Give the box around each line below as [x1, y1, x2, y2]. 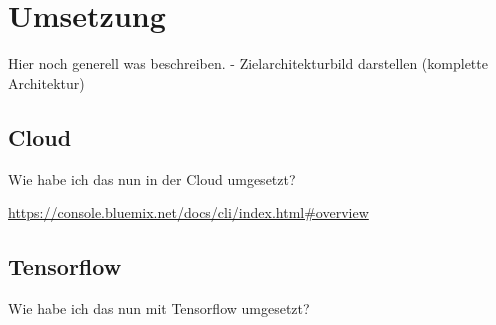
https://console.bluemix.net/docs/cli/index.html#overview [8, 202, 369, 223]
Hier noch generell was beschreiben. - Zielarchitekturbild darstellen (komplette [8, 53, 488, 74]
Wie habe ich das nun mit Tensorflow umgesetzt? [8, 297, 310, 318]
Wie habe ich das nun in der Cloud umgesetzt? [8, 168, 296, 189]
